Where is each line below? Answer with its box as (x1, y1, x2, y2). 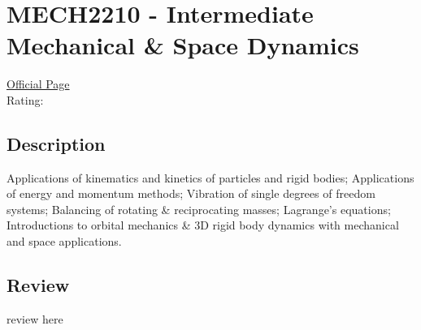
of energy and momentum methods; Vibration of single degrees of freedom (7, 185, 375, 202)
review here (7, 310, 63, 327)
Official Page (7, 75, 70, 92)
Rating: (7, 91, 44, 108)
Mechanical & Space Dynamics (7, 28, 359, 62)
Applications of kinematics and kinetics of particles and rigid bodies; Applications (7, 169, 414, 186)
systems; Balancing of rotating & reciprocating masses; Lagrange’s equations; (7, 200, 391, 217)
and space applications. (7, 233, 122, 250)
